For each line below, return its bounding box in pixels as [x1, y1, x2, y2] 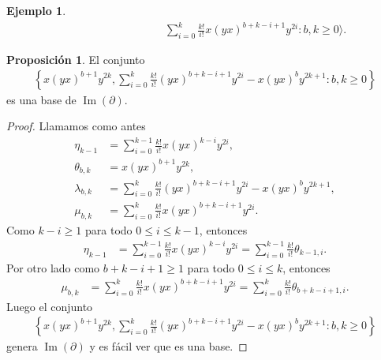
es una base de [6, 91, 77, 107]
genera [6, 338, 38, 354]
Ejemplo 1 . [6, 2, 66, 18]
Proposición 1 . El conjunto [6, 51, 145, 67]
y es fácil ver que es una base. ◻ [89, 338, 248, 354]
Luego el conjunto [6, 298, 93, 314]
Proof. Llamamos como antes [6, 118, 146, 134]
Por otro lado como [6, 259, 100, 276]
